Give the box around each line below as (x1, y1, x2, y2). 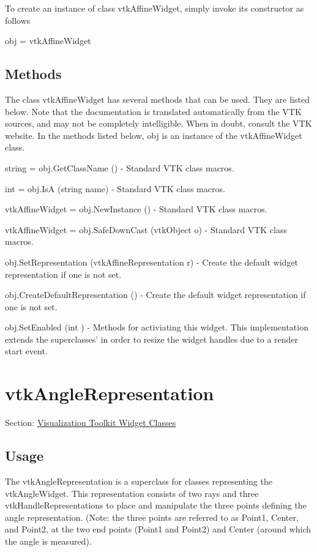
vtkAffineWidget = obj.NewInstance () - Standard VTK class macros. (5, 203, 267, 215)
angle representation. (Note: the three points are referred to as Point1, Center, (5, 510, 299, 523)
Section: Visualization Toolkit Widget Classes (5, 416, 176, 429)
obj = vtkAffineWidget (5, 34, 91, 47)
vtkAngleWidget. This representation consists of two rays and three (5, 487, 259, 499)
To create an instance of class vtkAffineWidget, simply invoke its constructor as (5, 2, 304, 14)
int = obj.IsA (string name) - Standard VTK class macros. (5, 182, 225, 195)
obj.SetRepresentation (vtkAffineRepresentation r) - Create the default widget (5, 255, 299, 268)
